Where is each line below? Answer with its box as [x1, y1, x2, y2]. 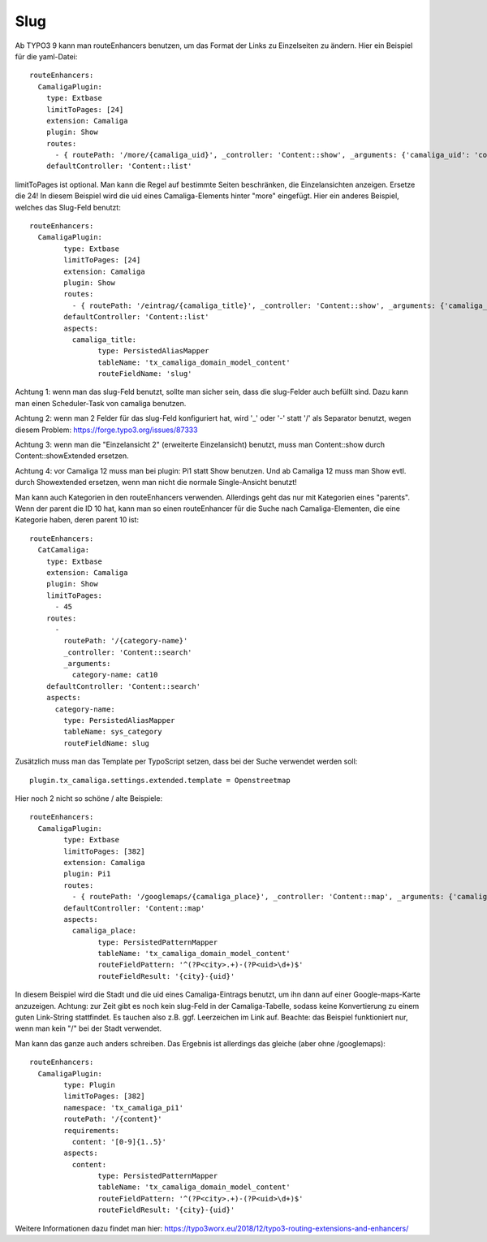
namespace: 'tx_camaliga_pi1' [63, 1103, 184, 1112]
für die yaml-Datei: [15, 51, 78, 61]
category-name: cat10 [71, 670, 158, 680]
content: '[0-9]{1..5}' [71, 1137, 166, 1146]
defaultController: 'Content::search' [45, 682, 201, 690]
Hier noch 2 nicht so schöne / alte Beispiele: [15, 793, 162, 803]
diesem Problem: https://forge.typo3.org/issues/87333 [15, 425, 198, 435]
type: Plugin [63, 1080, 115, 1089]
